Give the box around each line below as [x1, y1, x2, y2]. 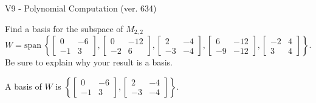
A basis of [5, 79, 42, 92]
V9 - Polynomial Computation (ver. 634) [5, 2, 157, 14]
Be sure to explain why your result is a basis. [5, 56, 173, 68]
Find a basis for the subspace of [5, 22, 123, 35]
